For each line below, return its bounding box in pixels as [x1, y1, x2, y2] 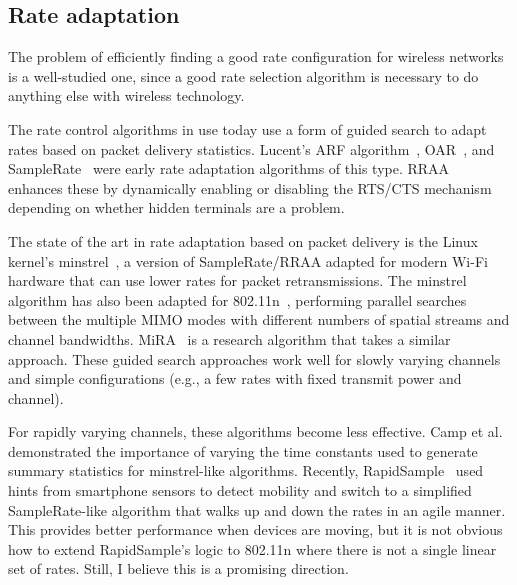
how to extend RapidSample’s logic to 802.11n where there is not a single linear [8, 538, 497, 559]
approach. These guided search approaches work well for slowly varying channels [8, 348, 501, 369]
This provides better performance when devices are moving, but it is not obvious [8, 519, 503, 540]
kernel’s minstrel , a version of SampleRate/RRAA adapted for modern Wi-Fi [8, 250, 488, 271]
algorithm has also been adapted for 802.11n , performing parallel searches [8, 289, 467, 310]
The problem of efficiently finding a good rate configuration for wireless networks [8, 46, 504, 67]
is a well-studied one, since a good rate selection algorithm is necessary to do [8, 65, 479, 86]
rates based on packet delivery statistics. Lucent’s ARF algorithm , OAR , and [8, 138, 495, 159]
